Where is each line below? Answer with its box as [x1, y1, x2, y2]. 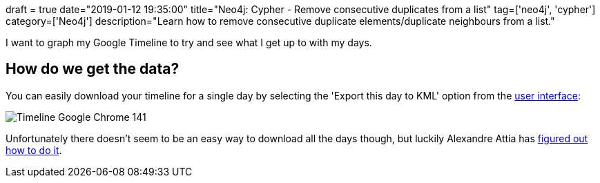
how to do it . [6, 144, 62, 156]
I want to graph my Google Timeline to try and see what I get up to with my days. [6, 37, 372, 48]
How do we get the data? [6, 60, 180, 78]
